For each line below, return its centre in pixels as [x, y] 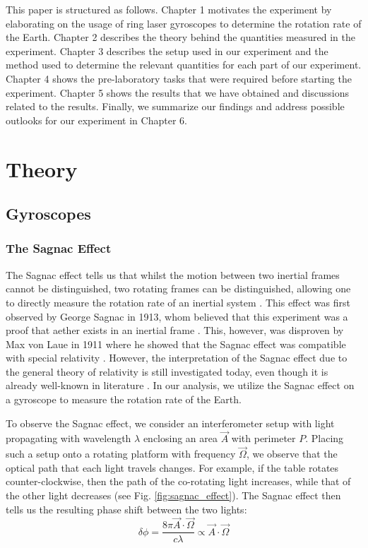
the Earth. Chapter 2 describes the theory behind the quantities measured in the [180, 37]
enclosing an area [180, 438]
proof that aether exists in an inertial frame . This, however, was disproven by [175, 330]
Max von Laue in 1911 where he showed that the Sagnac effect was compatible [176, 344]
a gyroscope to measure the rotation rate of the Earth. [124, 399]
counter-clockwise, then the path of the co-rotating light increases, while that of [178, 481]
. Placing [325, 438]
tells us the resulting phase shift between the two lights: [126, 509]
